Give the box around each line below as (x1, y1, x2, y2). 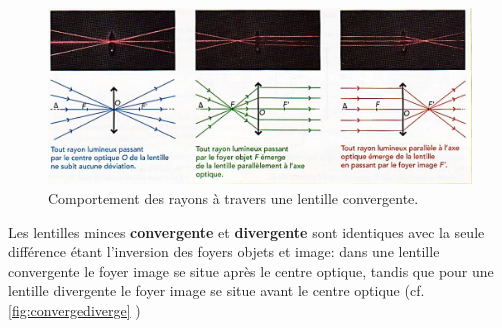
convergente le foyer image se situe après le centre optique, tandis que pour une (8, 260, 494, 281)
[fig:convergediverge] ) (8, 299, 141, 320)
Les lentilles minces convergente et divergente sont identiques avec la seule (8, 221, 485, 242)
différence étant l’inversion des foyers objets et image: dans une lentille (8, 241, 440, 262)
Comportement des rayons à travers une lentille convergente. (48, 187, 419, 208)
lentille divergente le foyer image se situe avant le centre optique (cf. (8, 280, 425, 301)
